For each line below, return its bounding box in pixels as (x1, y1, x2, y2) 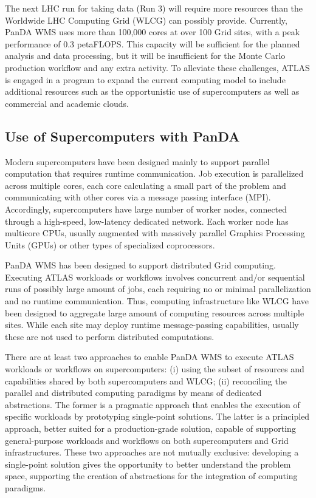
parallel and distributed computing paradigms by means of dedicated (5, 386, 262, 399)
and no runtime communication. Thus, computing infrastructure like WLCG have (5, 295, 309, 307)
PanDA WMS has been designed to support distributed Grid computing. (5, 259, 276, 271)
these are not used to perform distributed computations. (5, 330, 215, 343)
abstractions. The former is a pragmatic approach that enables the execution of (5, 398, 300, 411)
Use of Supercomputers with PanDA (5, 126, 240, 145)
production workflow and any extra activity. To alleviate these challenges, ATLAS (5, 61, 310, 73)
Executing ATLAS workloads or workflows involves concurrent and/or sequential (5, 270, 305, 283)
